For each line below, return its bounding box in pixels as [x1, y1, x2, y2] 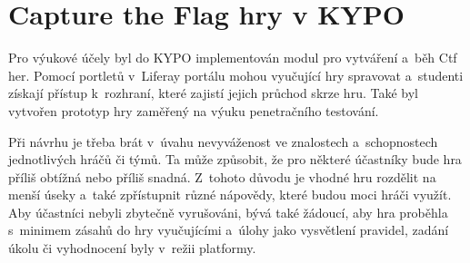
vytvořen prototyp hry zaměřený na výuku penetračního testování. [8, 101, 379, 120]
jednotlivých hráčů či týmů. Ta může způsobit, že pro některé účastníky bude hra [8, 150, 462, 169]
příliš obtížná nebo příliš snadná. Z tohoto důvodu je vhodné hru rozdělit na [8, 167, 436, 186]
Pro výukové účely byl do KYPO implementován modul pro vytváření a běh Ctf [8, 48, 457, 67]
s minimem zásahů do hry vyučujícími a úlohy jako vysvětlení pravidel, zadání [8, 220, 449, 239]
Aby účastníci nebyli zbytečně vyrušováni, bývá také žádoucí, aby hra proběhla [8, 202, 448, 221]
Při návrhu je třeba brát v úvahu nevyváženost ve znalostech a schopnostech [8, 131, 438, 151]
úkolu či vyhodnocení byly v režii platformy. [8, 239, 256, 258]
